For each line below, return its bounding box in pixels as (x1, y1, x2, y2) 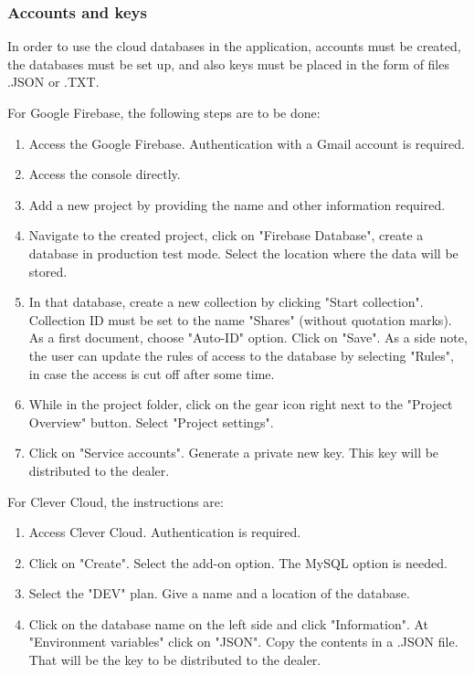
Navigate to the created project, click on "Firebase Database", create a (28, 226, 424, 245)
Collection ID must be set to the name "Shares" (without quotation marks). (28, 310, 452, 329)
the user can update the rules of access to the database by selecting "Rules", (28, 345, 454, 364)
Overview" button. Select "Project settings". (28, 412, 274, 431)
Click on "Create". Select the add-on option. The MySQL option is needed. (28, 553, 448, 572)
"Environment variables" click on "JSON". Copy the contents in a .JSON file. (28, 632, 458, 651)
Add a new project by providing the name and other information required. (28, 195, 446, 214)
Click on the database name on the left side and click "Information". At (28, 614, 429, 633)
